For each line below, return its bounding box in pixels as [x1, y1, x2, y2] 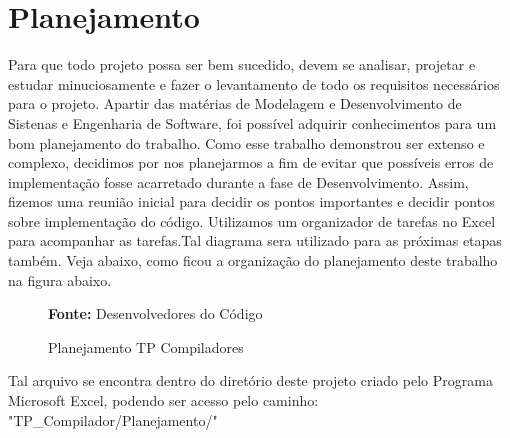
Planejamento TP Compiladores [48, 336, 244, 357]
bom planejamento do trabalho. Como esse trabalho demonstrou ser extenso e [8, 132, 485, 153]
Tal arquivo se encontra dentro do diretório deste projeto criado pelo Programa [8, 370, 493, 391]
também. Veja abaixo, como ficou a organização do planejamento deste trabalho [8, 250, 498, 271]
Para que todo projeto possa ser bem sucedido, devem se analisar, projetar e [8, 54, 476, 75]
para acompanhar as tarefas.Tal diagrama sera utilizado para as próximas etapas [8, 230, 502, 251]
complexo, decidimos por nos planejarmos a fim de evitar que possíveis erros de [8, 152, 494, 173]
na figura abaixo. [8, 269, 112, 290]
